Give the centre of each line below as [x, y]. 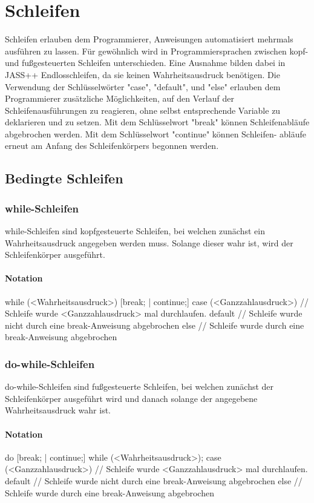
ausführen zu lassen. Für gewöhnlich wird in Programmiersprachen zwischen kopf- [157, 51]
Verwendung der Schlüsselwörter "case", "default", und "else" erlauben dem [143, 86]
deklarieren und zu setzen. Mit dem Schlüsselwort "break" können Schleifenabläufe [157, 122]
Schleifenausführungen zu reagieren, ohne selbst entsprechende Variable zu [143, 110]
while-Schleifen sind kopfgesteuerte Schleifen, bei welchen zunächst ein [135, 231]
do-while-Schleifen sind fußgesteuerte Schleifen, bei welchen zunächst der [139, 386]
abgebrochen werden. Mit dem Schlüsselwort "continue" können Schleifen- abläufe [156, 133]
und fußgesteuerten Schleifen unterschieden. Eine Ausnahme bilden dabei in [145, 63]
